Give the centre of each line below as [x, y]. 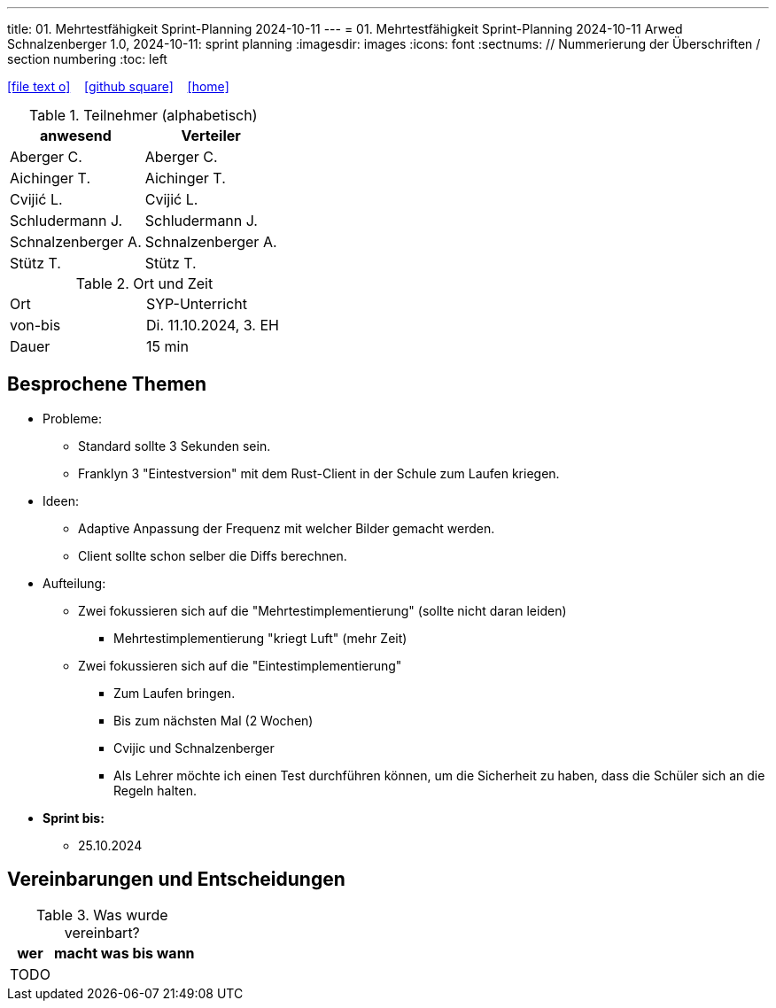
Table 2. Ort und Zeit [144, 283]
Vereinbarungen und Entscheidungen [176, 880]
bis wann [163, 953]
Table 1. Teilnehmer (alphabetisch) [143, 115]
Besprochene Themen [107, 384]
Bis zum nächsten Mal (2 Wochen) [213, 720]
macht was [91, 953]
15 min [167, 346]
